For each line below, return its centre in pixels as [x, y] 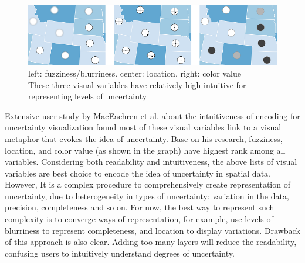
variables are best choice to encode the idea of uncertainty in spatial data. [138, 173]
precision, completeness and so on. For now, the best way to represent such [140, 207]
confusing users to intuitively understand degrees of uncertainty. [120, 253]
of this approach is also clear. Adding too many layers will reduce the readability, [151, 242]
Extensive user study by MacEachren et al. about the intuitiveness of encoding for [152, 115]
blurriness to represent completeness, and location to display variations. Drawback [152, 230]
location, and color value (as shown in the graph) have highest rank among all [145, 150]
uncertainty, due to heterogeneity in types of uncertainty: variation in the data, [147, 195]
